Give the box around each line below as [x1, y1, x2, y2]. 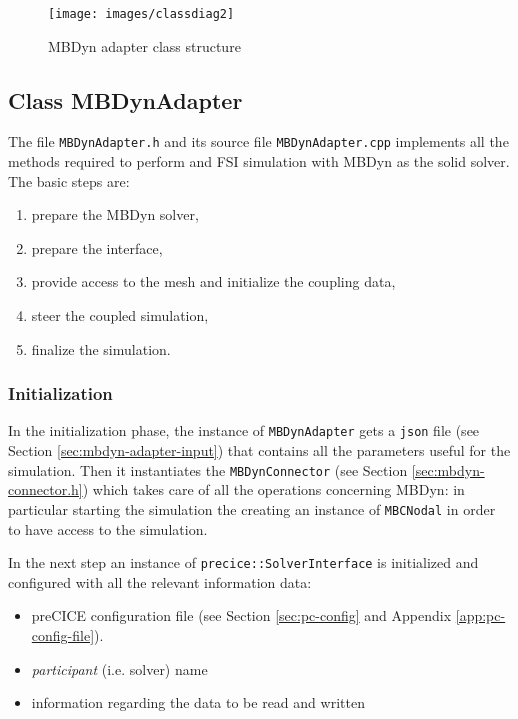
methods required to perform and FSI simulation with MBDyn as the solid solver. [8, 151, 510, 172]
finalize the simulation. [31, 338, 171, 359]
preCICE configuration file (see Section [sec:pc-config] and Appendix [31, 605, 452, 626]
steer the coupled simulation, [31, 305, 209, 326]
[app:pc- [455, 605, 506, 626]
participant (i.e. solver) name [31, 658, 208, 679]
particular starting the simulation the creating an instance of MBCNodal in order [8, 498, 496, 519]
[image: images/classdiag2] [48, 7, 235, 21]
